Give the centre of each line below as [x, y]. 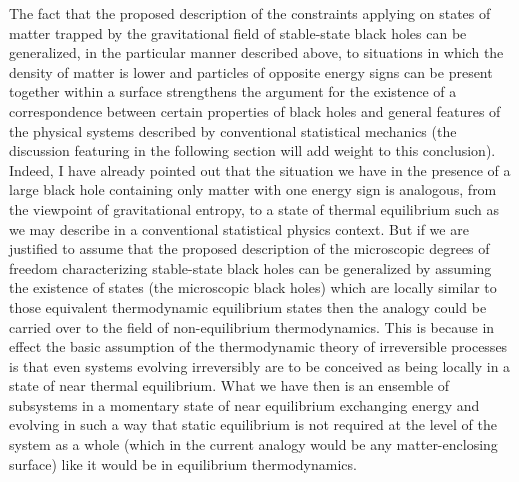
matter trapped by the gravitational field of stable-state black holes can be [238, 32]
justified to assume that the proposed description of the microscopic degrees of [249, 248]
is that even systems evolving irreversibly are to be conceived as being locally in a [260, 365]
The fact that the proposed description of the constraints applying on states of [250, 13]
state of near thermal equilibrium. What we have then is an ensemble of [229, 385]
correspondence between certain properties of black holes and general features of [255, 110]
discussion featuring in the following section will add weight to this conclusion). [252, 150]
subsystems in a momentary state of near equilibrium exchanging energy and [244, 404]
